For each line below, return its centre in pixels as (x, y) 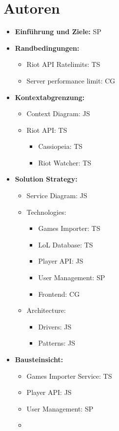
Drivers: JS (55, 326)
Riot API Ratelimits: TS (63, 64)
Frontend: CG (59, 294)
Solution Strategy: (46, 179)
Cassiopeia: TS (60, 146)
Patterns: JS (57, 343)
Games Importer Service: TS (69, 376)
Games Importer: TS (69, 228)
